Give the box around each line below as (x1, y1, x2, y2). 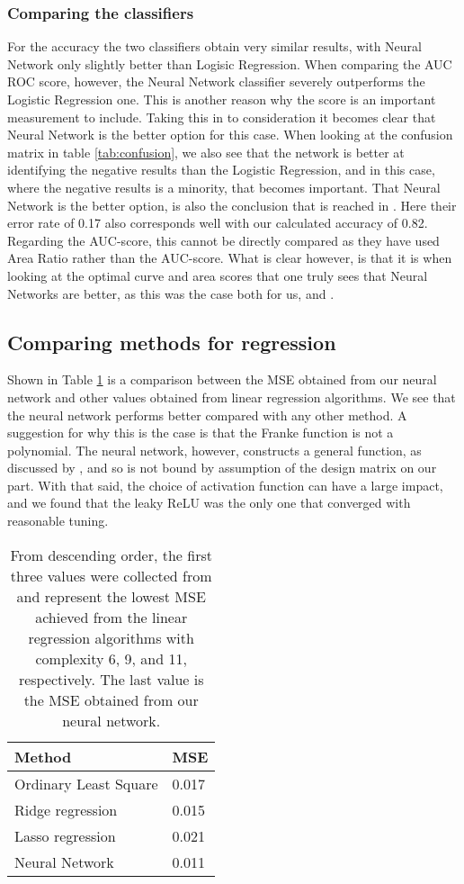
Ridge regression (14, 798, 118, 820)
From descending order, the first (10, 544, 212, 565)
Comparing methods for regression (7, 328, 336, 356)
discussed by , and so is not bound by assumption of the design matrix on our (7, 458, 437, 477)
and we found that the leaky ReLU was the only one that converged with (7, 493, 411, 512)
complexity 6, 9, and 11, (35, 647, 187, 669)
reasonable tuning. (7, 511, 109, 530)
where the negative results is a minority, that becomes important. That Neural (7, 177, 441, 196)
